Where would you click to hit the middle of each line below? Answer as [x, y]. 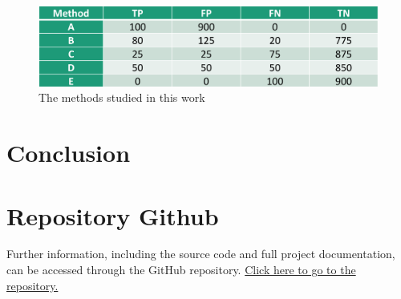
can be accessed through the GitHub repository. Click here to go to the [181, 270]
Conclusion [69, 153]
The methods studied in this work [122, 97]
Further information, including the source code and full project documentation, [201, 254]
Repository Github [113, 215]
